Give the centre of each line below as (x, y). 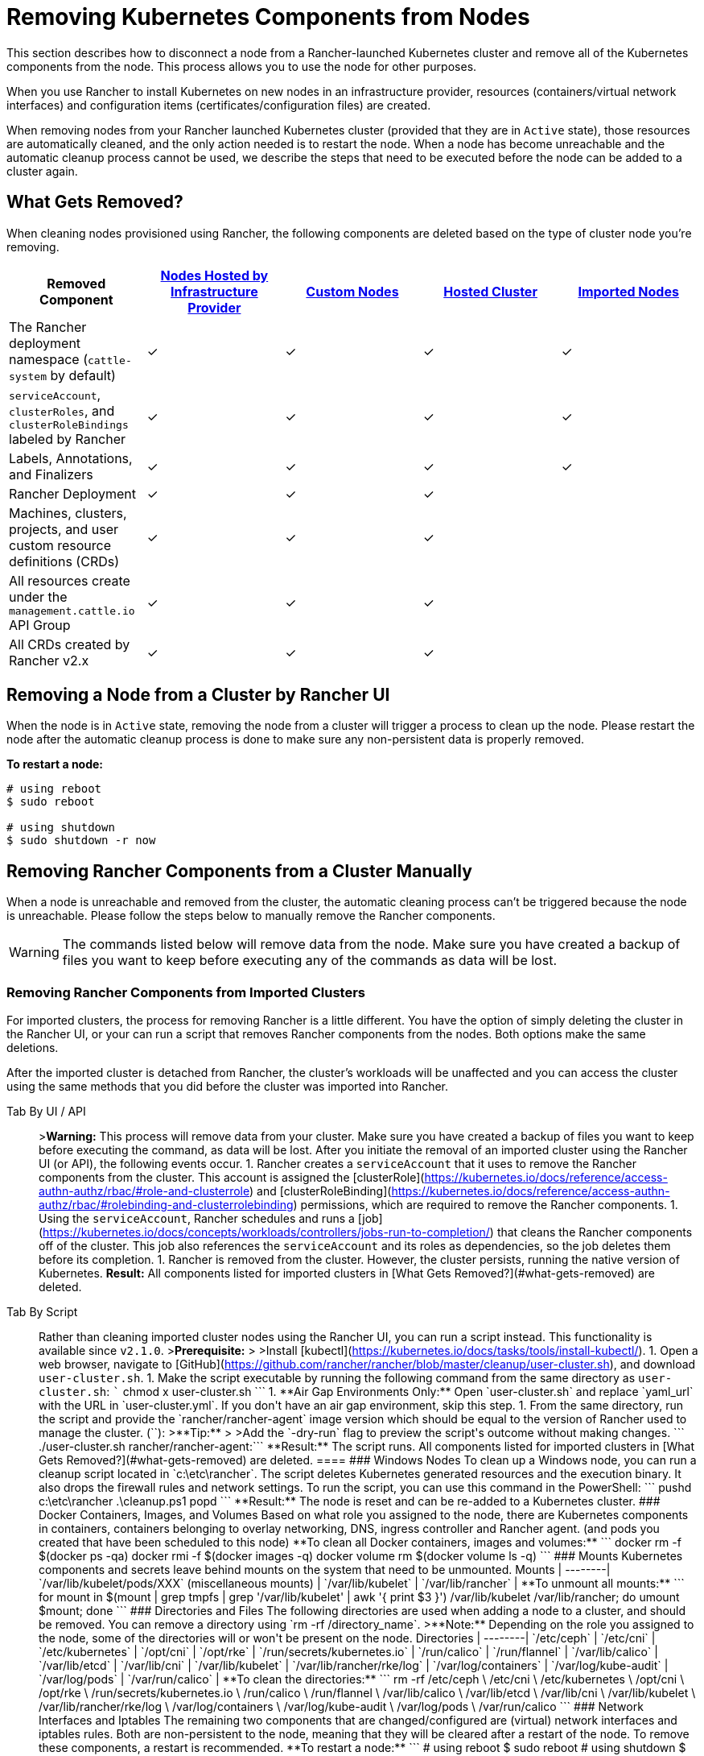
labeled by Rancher (68, 439)
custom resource (60, 545)
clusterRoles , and (62, 410)
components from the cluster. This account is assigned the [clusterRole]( (232, 1178)
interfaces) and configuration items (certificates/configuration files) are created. (219, 105)
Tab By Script (42, 1312)
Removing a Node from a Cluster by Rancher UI (198, 695)
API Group (40, 625)
